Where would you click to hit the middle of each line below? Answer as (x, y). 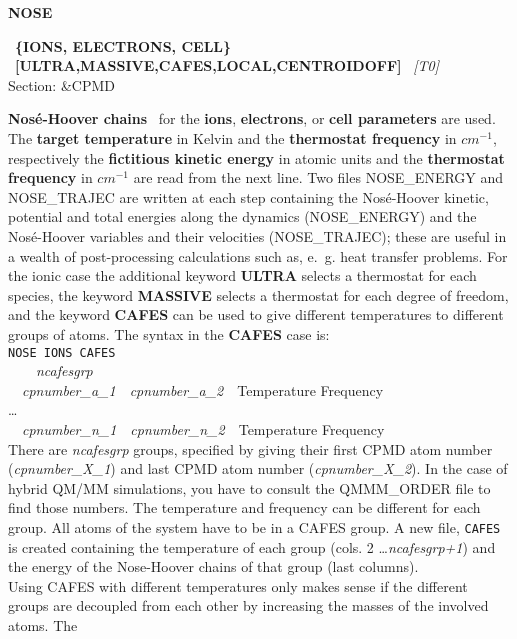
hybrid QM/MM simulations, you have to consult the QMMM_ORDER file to (249, 487)
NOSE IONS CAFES (62, 352)
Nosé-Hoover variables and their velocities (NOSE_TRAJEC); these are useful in (257, 235)
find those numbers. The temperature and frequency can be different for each (244, 507)
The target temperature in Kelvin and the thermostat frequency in (232, 137)
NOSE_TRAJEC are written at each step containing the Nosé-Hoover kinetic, (248, 196)
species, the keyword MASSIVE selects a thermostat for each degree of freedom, (258, 294)
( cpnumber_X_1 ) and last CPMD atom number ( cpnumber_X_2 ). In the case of (258, 468)
